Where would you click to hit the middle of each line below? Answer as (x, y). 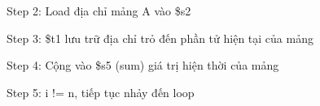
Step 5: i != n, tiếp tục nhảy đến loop (101, 92)
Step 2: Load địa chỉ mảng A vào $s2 (99, 11)
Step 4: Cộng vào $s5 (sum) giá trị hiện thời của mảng (143, 65)
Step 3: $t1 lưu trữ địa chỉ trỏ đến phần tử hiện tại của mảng (160, 38)
